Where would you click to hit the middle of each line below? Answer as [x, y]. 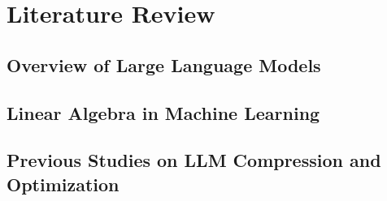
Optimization [63, 184]
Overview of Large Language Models [164, 64]
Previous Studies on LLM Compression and [194, 160]
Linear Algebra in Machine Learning [163, 112]
